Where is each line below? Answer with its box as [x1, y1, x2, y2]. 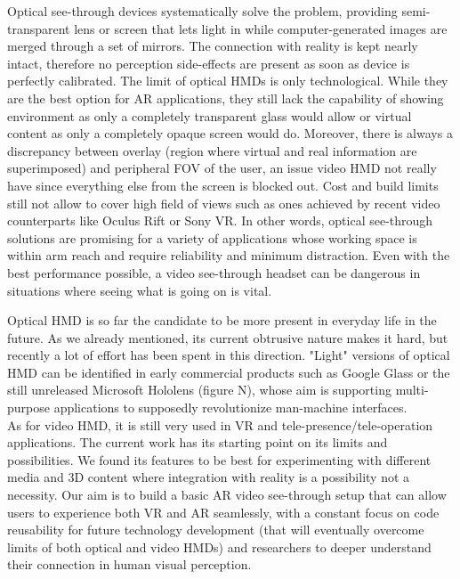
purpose [7, 398, 50, 417]
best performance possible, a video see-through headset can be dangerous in [7, 263, 421, 281]
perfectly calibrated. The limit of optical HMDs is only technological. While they [7, 71, 448, 90]
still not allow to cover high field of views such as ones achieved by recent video [7, 193, 440, 212]
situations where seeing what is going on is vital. [7, 281, 272, 299]
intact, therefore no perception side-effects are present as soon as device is [7, 53, 410, 72]
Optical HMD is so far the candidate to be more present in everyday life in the [7, 311, 437, 330]
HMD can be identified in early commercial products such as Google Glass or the [7, 363, 450, 381]
